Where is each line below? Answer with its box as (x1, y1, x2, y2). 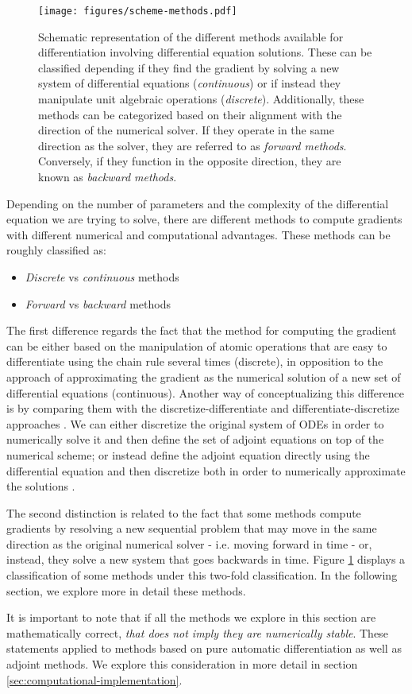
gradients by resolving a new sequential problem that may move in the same (6, 520, 377, 537)
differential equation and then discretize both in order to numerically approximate (6, 462, 406, 479)
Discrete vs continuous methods (25, 268, 179, 285)
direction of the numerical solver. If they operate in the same (38, 122, 334, 138)
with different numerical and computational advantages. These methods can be (6, 226, 391, 242)
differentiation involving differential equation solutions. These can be (38, 44, 372, 60)
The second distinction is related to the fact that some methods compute (6, 504, 361, 521)
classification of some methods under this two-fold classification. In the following (6, 567, 398, 584)
